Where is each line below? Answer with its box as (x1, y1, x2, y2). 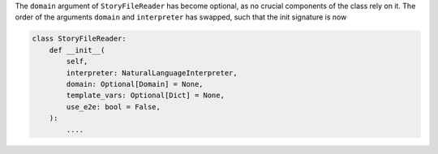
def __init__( (49, 45, 105, 54)
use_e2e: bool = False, (66, 102, 161, 111)
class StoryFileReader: (32, 34, 127, 44)
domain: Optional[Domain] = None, (66, 79, 204, 88)
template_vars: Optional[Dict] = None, (66, 91, 225, 101)
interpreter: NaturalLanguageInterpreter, (66, 68, 238, 77)
